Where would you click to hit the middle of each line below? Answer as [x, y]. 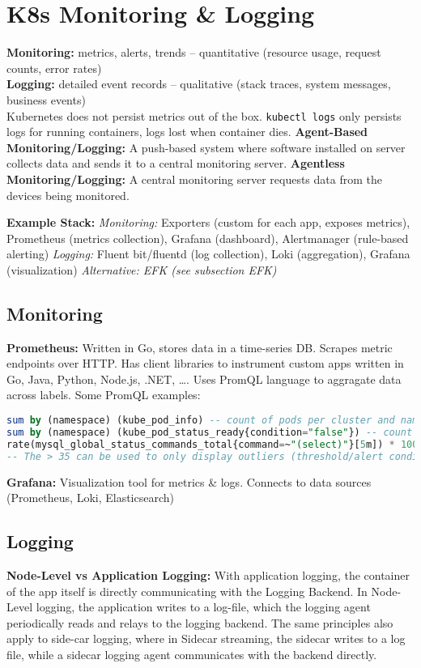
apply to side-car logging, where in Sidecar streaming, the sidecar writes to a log [206, 638]
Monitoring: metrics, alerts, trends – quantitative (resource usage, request [194, 52]
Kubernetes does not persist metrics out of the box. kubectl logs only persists [204, 115]
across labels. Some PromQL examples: [104, 395]
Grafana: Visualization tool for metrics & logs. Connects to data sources [189, 481]
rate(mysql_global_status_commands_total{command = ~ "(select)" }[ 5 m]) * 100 [213, 444]
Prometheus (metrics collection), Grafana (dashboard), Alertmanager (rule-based [208, 238]
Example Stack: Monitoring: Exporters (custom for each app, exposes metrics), [208, 222]
